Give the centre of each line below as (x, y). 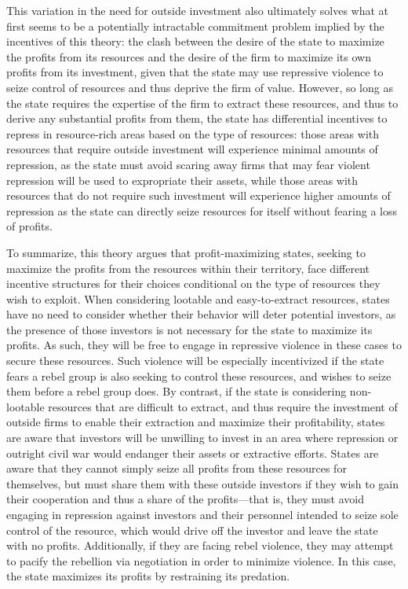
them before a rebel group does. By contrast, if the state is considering (177, 391)
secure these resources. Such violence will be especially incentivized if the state (195, 361)
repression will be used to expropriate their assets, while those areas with (182, 180)
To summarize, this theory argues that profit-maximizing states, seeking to (186, 252)
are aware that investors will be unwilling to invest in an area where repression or (202, 438)
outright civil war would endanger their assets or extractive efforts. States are (193, 453)
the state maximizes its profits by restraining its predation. (148, 576)
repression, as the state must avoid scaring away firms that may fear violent (188, 164)
